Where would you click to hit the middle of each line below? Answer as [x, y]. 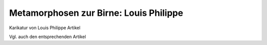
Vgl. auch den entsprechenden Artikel [47, 37]
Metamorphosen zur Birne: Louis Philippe [96, 13]
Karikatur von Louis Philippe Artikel [45, 28]
